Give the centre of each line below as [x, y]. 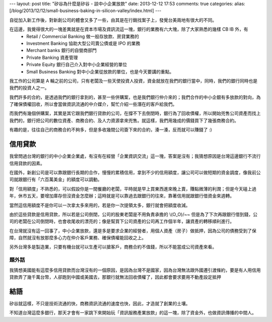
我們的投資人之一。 [29, 88]
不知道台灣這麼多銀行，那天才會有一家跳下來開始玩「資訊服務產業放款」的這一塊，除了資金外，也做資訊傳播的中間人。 [133, 313]
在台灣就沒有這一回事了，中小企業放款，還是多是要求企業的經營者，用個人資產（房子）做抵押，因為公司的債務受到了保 [133, 231]
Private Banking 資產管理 [52, 57]
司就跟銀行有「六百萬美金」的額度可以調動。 [56, 179]
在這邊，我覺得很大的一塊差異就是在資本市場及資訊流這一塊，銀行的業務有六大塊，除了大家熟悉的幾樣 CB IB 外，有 [129, 29]
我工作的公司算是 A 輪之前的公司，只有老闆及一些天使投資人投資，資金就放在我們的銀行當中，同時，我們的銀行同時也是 [133, 81]
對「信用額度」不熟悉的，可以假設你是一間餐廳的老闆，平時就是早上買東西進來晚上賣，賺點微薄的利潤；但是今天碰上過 [133, 188]
